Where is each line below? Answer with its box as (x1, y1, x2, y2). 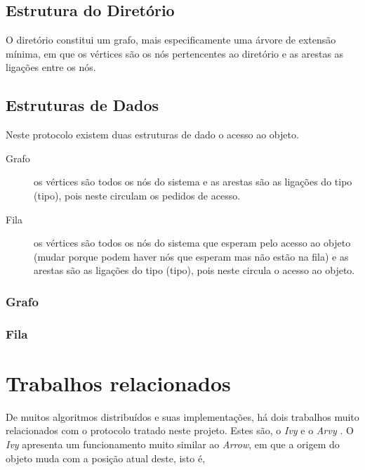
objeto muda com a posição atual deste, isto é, (6, 450, 206, 465)
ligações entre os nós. (6, 60, 96, 74)
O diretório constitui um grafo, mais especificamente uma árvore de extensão (6, 32, 336, 47)
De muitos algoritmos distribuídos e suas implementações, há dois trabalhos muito (6, 409, 359, 424)
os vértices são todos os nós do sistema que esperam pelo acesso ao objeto (34, 235, 351, 250)
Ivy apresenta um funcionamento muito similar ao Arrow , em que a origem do (6, 436, 340, 451)
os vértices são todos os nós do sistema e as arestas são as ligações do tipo (34, 174, 352, 189)
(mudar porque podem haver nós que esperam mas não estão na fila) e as (34, 249, 349, 263)
